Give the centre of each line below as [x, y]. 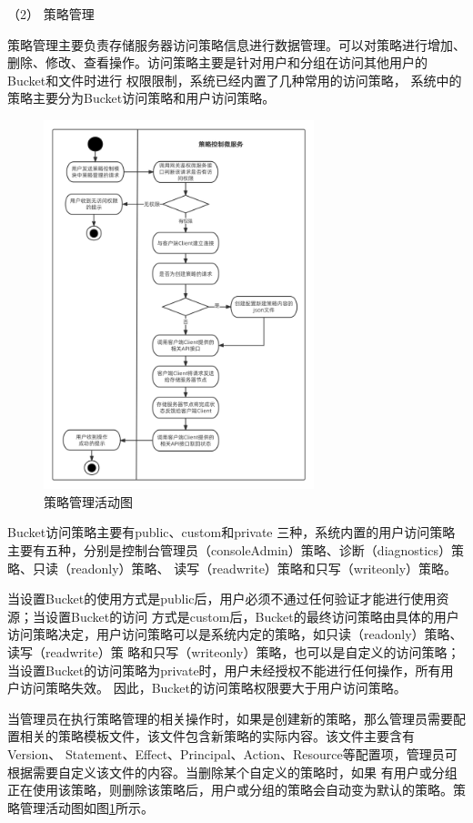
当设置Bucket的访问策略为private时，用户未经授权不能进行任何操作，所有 [224, 670]
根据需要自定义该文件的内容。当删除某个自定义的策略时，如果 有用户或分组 [232, 772]
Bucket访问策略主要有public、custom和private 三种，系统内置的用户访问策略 [231, 532]
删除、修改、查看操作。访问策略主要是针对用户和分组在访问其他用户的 [217, 62]
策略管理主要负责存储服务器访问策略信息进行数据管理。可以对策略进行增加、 [236, 44]
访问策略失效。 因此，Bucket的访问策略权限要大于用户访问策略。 [213, 688]
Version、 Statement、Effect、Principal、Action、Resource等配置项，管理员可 [232, 753]
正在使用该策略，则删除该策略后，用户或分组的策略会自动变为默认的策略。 [230, 790]
